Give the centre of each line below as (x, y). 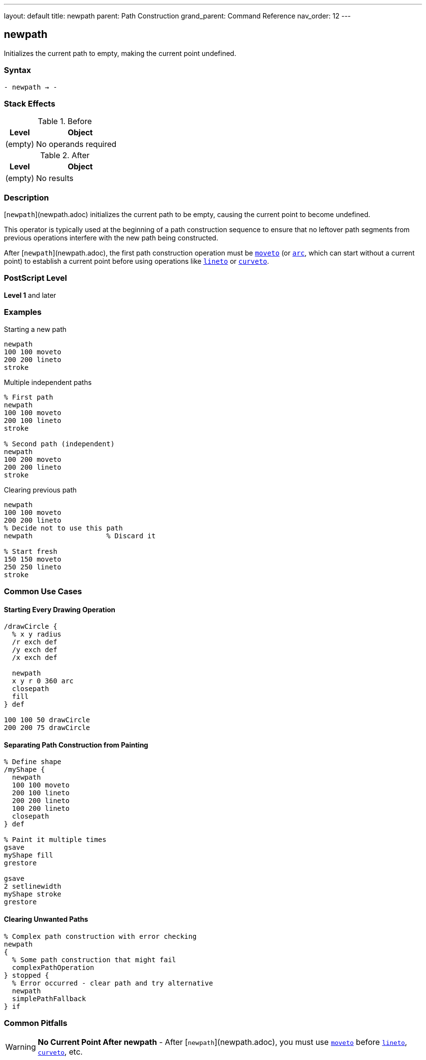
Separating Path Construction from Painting (76, 745)
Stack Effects (30, 103)
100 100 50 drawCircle (47, 720)
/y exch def (35, 650)
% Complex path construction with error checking (100, 936)
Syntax (18, 70)
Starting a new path (35, 329)
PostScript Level (35, 278)
